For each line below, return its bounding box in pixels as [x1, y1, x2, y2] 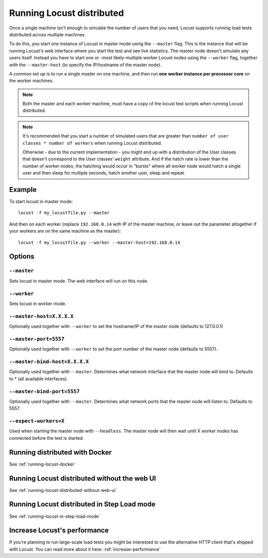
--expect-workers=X [9, 418, 65, 424]
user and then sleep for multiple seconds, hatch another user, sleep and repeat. [22, 170, 186, 176]
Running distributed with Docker [9, 448, 112, 457]
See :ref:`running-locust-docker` [9, 461, 76, 467]
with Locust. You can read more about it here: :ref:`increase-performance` [9, 546, 161, 552]
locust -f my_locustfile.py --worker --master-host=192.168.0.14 [18, 239, 181, 245]
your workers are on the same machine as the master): [9, 228, 121, 234]
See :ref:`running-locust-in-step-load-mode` [9, 513, 101, 519]
